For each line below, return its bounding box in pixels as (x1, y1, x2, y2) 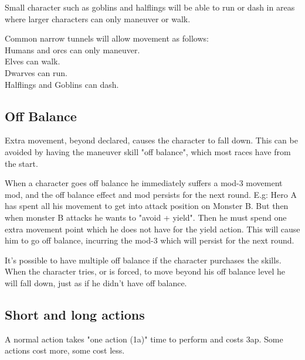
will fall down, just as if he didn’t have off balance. (5, 276, 187, 289)
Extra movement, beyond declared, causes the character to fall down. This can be (5, 134, 298, 146)
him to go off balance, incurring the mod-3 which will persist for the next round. (5, 234, 294, 246)
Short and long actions (5, 305, 145, 323)
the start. (5, 157, 38, 169)
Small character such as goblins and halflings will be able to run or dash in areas (5, 1, 295, 13)
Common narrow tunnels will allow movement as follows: (5, 32, 209, 44)
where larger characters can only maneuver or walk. (5, 12, 191, 25)
